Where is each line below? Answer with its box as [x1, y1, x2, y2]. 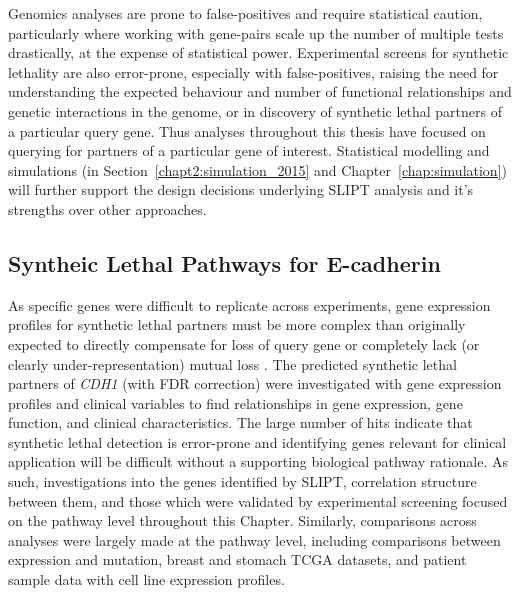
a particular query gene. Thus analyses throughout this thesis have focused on [8, 120, 486, 141]
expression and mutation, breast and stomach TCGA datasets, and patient [8, 549, 467, 570]
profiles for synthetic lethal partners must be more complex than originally [8, 314, 466, 335]
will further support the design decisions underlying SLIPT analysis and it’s [8, 179, 474, 200]
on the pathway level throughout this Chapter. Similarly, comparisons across [8, 510, 477, 531]
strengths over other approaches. [8, 198, 207, 219]
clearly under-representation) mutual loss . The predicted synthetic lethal [8, 353, 457, 374]
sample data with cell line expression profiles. [8, 569, 285, 590]
